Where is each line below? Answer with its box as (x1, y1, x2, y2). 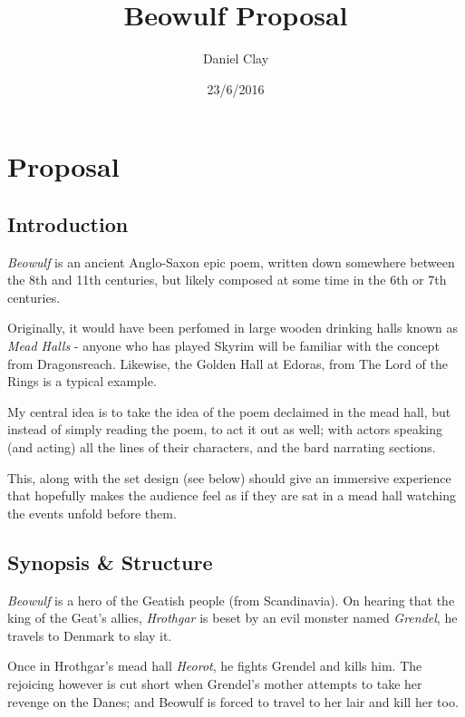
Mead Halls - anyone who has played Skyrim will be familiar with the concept (7, 336, 440, 355)
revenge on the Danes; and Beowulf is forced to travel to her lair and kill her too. (7, 692, 459, 711)
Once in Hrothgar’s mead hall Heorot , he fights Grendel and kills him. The (7, 656, 422, 675)
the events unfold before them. (7, 503, 177, 522)
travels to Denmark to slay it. (7, 625, 172, 644)
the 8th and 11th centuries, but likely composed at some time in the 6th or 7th (7, 270, 447, 289)
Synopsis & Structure (7, 547, 213, 576)
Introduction (7, 209, 129, 237)
